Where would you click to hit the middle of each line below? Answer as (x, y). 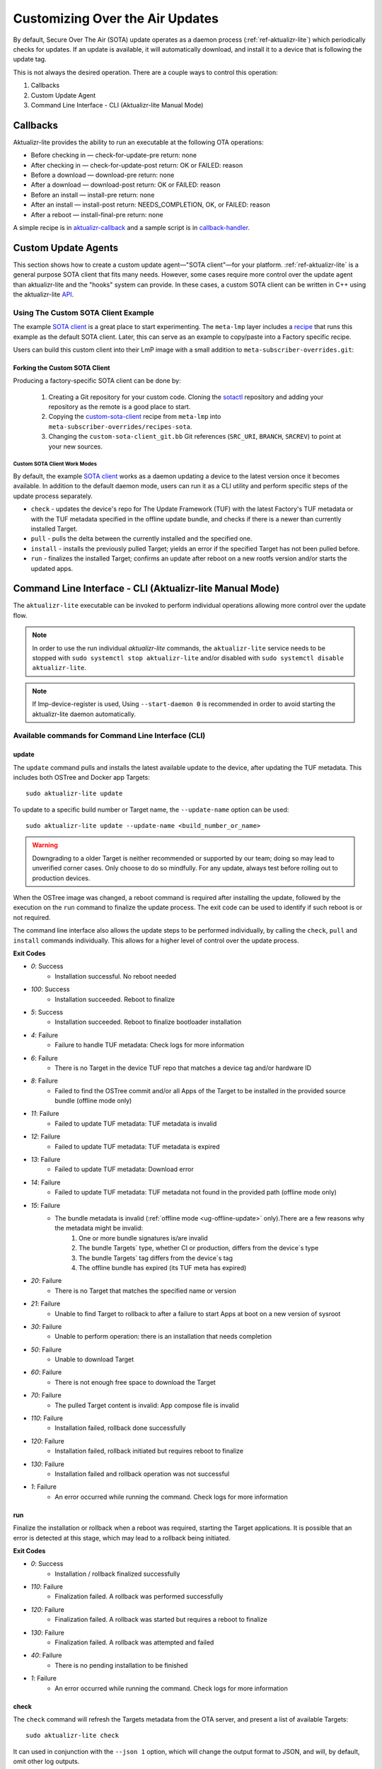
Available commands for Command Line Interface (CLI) (109, 736)
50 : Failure (46, 1349)
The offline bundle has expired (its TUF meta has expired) (163, 1267)
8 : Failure (44, 1081)
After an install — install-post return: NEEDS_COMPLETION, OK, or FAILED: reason (150, 204)
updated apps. (52, 568)
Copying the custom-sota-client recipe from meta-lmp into (135, 417)
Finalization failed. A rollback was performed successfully (139, 1596)
